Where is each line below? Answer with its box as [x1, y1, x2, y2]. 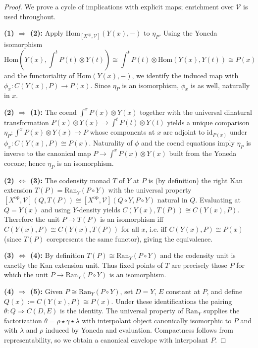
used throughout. [4, 11, 56, 21]
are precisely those [171, 259, 227, 270]
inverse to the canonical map [4, 148, 91, 158]
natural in [157, 194, 188, 204]
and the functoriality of [4, 70, 75, 80]
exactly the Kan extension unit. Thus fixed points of [4, 259, 163, 270]
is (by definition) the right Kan [148, 175, 243, 185]
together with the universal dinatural [140, 106, 252, 117]
